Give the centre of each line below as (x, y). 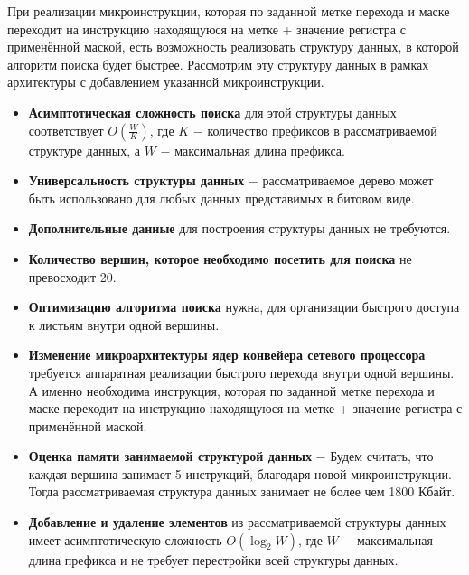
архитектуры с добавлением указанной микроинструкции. (166, 82)
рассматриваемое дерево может (348, 180)
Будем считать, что (382, 456)
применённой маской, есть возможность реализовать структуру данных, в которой (233, 47)
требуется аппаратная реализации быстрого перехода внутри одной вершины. (241, 372)
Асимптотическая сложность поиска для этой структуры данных (212, 112)
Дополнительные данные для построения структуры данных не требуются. (239, 228)
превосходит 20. (72, 276)
